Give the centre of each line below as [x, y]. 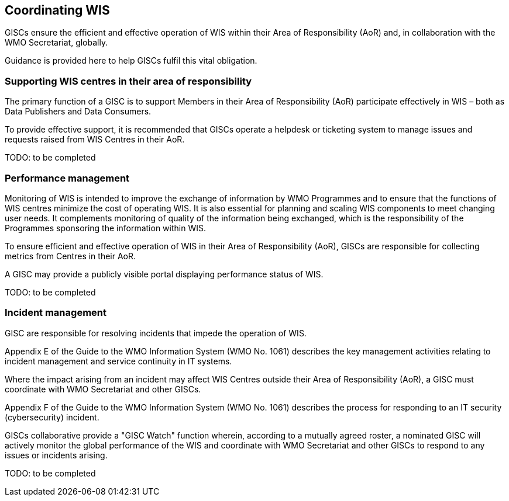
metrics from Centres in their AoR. [70, 256]
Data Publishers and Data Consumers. [78, 112]
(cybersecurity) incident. [52, 417]
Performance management [67, 178]
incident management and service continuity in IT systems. [118, 361]
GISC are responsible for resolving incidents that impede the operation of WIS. [156, 333]
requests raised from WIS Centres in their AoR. [95, 140]
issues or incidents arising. [56, 455]
